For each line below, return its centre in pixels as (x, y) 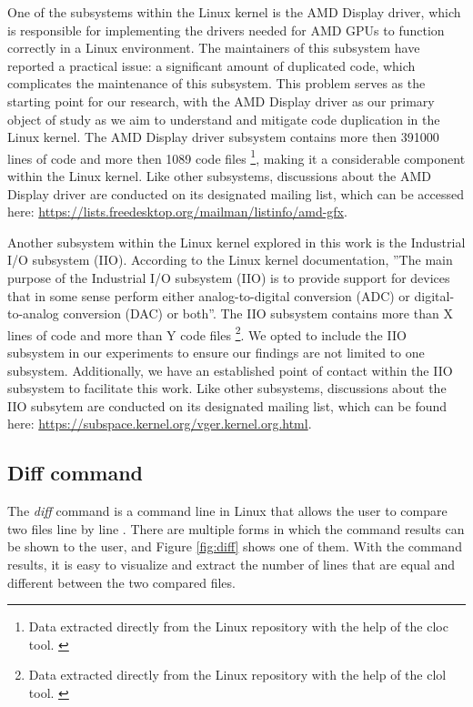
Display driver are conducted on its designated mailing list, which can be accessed (236, 193)
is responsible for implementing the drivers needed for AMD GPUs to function (226, 30)
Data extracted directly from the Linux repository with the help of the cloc (238, 626)
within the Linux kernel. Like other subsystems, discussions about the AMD (220, 176)
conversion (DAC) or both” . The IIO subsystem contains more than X (258, 313)
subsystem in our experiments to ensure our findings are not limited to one (216, 352)
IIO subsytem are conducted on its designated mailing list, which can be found (227, 405)
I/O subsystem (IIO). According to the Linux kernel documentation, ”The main (230, 260)
